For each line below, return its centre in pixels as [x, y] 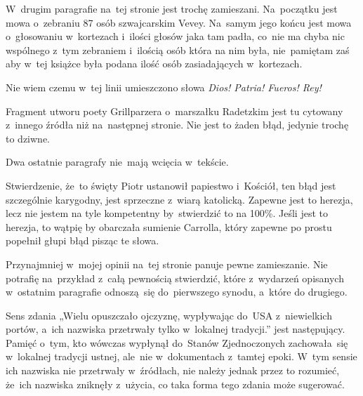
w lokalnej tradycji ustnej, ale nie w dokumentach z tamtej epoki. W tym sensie [181, 356]
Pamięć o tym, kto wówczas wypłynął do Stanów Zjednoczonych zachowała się [177, 342]
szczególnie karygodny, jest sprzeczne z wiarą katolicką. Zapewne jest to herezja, [179, 199]
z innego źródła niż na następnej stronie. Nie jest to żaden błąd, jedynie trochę [177, 125]
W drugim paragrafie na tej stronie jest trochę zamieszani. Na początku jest [172, 8]
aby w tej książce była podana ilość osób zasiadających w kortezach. [154, 64]
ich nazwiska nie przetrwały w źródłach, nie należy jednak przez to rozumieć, [173, 370]
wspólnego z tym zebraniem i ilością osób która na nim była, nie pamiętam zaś [178, 49]
